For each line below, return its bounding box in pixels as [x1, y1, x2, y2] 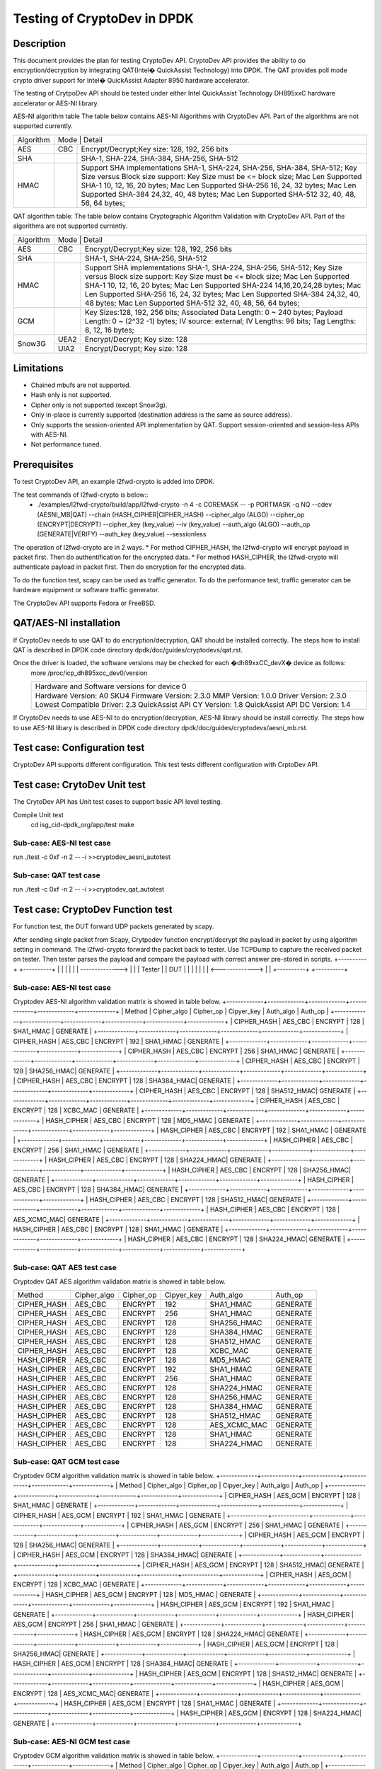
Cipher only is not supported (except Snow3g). [30, 401, 168, 409]
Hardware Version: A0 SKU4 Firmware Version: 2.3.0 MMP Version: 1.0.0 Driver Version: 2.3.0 [35, 691, 347, 701]
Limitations [13, 362, 64, 374]
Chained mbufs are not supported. [30, 381, 132, 389]
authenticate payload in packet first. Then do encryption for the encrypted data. [13, 563, 246, 571]
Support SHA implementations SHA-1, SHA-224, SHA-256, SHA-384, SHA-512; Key [81, 163, 357, 173]
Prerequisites [13, 459, 74, 471]
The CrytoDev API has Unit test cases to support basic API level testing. [13, 797, 223, 806]
